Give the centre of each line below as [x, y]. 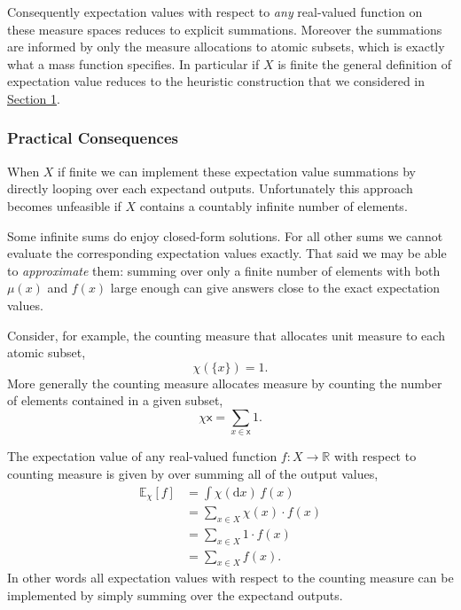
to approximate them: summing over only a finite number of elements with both [224, 270]
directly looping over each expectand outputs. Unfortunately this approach [210, 188]
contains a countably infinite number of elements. [273, 205]
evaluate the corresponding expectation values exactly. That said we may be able [227, 253]
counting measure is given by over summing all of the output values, [193, 473]
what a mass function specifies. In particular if [133, 63]
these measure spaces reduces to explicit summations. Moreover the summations [225, 29]
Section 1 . [34, 98]
